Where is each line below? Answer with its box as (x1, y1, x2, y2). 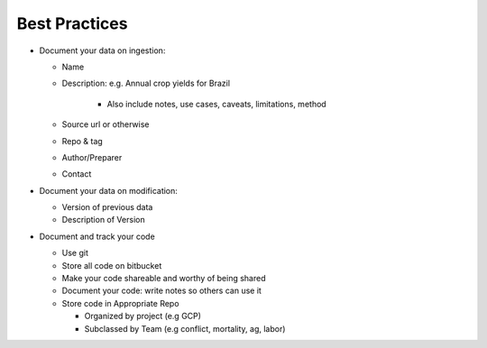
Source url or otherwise (61, 119, 150, 130)
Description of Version (61, 215, 145, 225)
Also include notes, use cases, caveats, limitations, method (106, 98, 326, 109)
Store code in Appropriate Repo (61, 298, 179, 308)
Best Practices (16, 14, 128, 33)
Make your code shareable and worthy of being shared (61, 273, 266, 284)
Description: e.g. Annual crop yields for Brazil (61, 78, 230, 89)
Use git (61, 248, 89, 259)
